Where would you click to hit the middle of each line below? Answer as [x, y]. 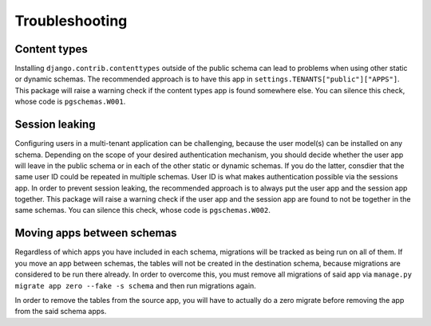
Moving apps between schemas [96, 233]
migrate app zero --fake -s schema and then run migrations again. [136, 285]
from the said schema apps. [61, 312]
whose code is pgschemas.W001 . [70, 102]
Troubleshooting [71, 21]
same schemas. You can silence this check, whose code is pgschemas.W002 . [143, 210]
